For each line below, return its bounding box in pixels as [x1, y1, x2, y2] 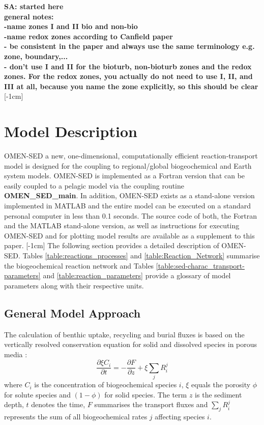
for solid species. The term [104, 389, 187, 400]
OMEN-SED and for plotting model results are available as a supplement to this [4, 230, 255, 241]
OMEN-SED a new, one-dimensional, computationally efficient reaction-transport [4, 150, 258, 161]
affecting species [155, 411, 205, 422]
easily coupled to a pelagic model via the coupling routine [4, 180, 185, 191]
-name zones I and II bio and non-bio [4, 21, 138, 32]
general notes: [4, 11, 54, 21]
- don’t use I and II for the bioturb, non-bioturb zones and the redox [4, 61, 252, 71]
